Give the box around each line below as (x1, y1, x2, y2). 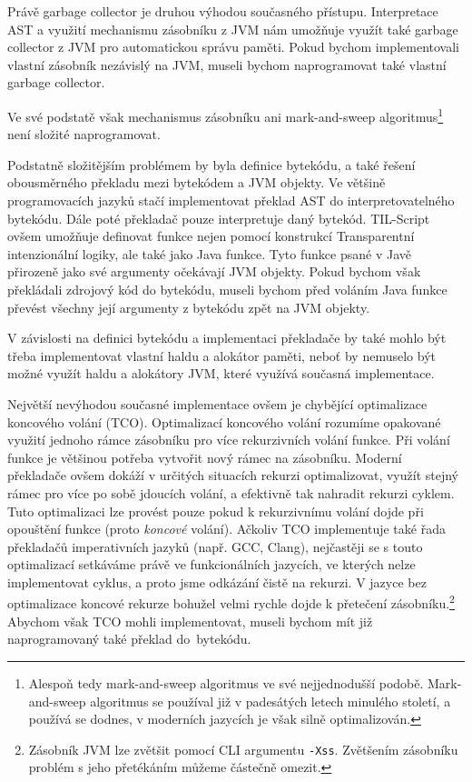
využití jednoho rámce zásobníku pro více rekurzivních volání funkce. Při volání (7, 430, 450, 449)
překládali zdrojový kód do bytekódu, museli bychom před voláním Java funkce (7, 279, 447, 298)
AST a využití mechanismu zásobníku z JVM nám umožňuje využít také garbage (7, 19, 458, 38)
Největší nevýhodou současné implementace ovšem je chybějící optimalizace (7, 394, 428, 413)
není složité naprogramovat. (7, 125, 161, 144)
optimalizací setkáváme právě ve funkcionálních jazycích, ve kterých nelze (7, 555, 416, 574)
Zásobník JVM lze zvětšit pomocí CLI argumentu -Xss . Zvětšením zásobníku (28, 739, 458, 758)
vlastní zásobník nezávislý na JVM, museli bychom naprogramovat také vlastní (7, 55, 447, 74)
